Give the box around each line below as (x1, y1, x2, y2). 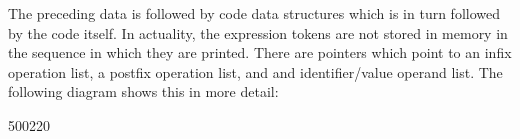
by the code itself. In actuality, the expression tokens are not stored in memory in (8, 22, 508, 43)
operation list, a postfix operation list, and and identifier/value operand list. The (8, 61, 503, 82)
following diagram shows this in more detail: (8, 81, 279, 102)
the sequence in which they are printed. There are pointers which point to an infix (8, 42, 512, 63)
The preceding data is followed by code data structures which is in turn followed (8, 3, 501, 23)
